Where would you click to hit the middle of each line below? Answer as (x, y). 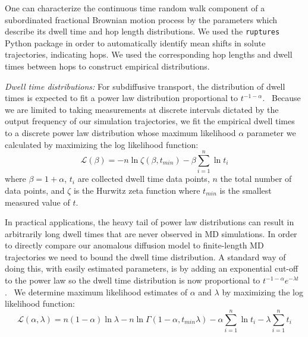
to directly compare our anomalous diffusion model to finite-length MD (134, 245)
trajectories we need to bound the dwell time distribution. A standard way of (145, 256)
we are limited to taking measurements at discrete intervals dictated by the (142, 109)
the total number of (256, 179)
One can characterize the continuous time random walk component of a (135, 8)
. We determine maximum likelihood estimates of (96, 292)
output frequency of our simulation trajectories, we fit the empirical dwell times (150, 121)
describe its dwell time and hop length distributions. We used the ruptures (142, 31)
